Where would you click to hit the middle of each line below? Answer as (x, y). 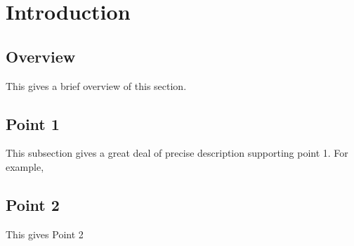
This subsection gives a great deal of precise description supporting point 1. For (177, 153)
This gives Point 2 (45, 234)
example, (25, 166)
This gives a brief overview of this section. (96, 85)
